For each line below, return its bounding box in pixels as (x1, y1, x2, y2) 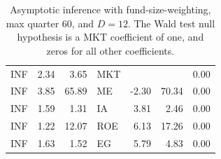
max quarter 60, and (6, 15, 94, 30)
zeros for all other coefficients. (46, 43, 175, 57)
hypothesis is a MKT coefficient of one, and (17, 29, 204, 44)
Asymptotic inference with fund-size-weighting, (10, 2, 211, 16)
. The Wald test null (127, 15, 215, 30)
